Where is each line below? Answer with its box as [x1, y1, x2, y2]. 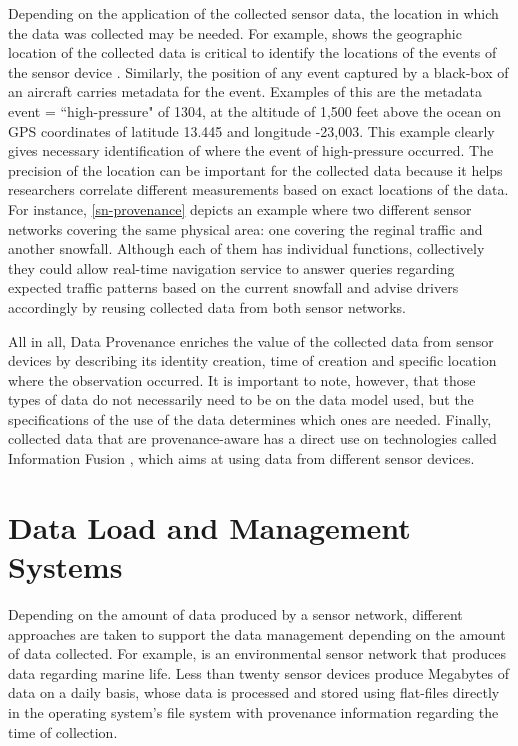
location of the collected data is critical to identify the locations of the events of [8, 42, 497, 63]
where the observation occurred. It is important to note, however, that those [8, 369, 476, 390]
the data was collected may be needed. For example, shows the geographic [8, 22, 462, 43]
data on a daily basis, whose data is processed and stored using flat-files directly [8, 682, 500, 703]
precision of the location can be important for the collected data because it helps [8, 159, 503, 180]
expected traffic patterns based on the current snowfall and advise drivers [8, 277, 459, 298]
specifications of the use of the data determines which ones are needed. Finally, [8, 408, 492, 429]
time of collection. [8, 721, 118, 742]
